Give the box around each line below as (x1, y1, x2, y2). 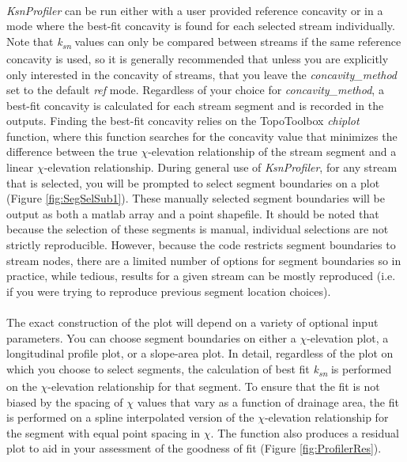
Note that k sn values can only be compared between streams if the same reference (6, 32, 401, 51)
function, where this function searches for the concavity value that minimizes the (6, 127, 398, 144)
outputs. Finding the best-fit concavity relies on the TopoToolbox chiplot (6, 112, 360, 129)
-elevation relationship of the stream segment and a (148, 143, 397, 160)
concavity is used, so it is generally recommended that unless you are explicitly (6, 50, 389, 66)
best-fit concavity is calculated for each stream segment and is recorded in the (6, 97, 384, 113)
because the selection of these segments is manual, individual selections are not (6, 221, 389, 237)
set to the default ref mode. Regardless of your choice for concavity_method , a (6, 81, 384, 98)
